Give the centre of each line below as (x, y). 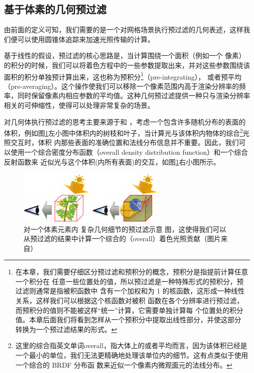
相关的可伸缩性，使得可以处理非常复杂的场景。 (79, 105)
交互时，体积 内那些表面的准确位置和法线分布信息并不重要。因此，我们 (125, 142)
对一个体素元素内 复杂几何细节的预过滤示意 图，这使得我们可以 (125, 229)
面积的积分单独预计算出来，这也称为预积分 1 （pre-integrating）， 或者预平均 (123, 76)
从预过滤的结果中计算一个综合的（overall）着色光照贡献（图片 (122, 238)
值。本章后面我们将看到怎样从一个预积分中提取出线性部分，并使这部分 (128, 320)
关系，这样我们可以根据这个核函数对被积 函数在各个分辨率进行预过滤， (129, 300)
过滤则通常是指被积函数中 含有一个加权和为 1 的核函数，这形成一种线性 (130, 291)
